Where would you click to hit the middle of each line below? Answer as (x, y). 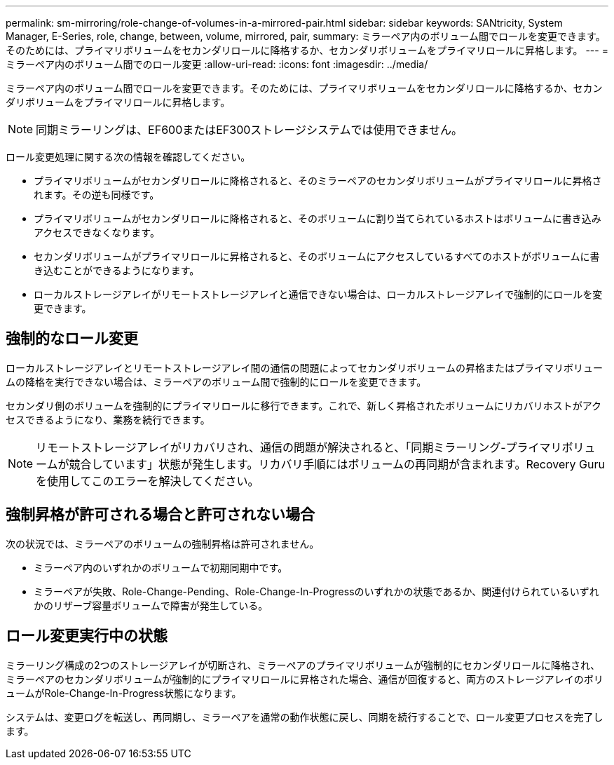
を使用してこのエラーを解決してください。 (148, 481)
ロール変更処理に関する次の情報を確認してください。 (128, 157)
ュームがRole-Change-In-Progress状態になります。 (124, 693)
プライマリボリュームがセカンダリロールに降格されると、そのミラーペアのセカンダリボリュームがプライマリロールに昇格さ (318, 181)
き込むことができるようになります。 (117, 270)
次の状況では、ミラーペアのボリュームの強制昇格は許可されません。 (163, 543)
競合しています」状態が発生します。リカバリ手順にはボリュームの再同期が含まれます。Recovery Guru (337, 464)
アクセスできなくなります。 (97, 232)
